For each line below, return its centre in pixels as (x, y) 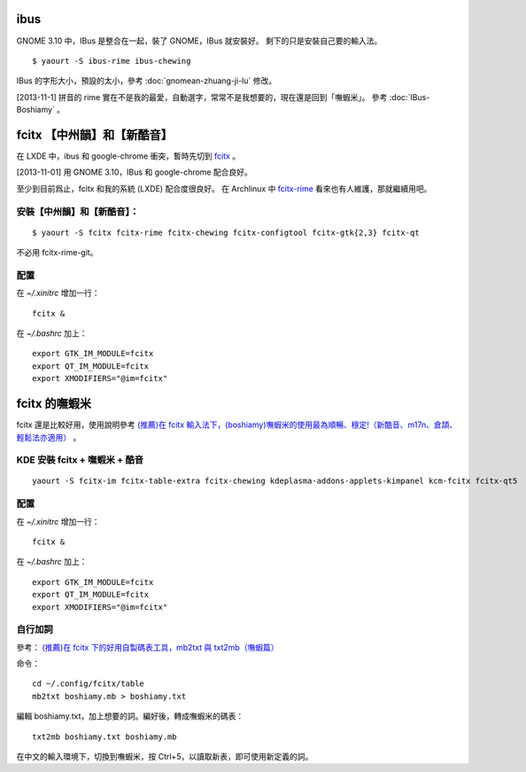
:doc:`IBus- (410, 97)
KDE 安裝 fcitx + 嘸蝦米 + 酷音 (80, 460)
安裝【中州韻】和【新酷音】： (77, 211)
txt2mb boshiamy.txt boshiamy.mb (104, 737)
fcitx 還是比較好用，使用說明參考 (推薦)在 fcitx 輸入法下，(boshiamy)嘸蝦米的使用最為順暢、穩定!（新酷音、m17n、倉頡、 (237, 425)
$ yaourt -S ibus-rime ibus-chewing (112, 61)
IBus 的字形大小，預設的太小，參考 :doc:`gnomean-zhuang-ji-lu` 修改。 (147, 81)
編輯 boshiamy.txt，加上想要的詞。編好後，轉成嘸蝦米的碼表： (130, 716)
